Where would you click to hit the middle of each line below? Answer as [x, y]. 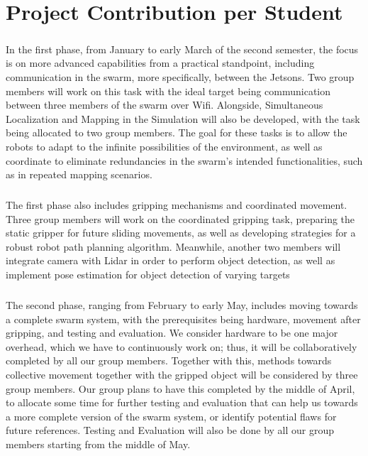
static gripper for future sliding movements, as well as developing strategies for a [181, 233]
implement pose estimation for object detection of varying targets [148, 275]
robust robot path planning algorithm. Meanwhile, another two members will [173, 246]
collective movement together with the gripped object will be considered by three [182, 374]
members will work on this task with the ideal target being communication [168, 91]
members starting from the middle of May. [98, 444]
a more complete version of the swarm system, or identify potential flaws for [171, 416]
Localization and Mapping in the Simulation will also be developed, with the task [183, 118]
